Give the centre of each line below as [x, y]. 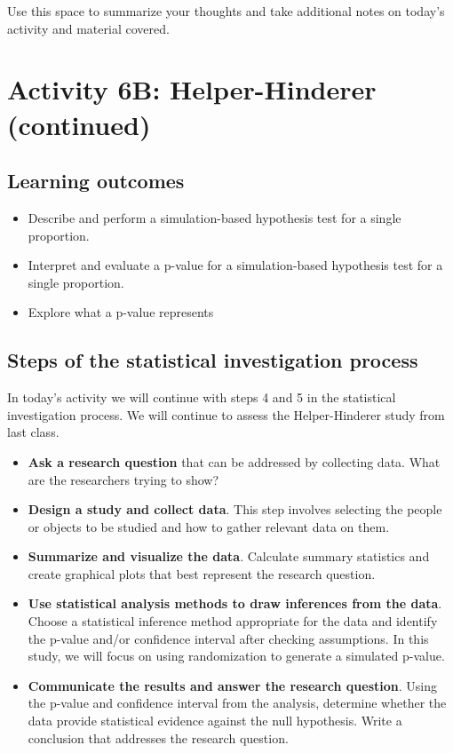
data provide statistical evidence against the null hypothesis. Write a [215, 721]
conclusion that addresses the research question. [158, 737]
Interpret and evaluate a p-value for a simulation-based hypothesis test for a [235, 265]
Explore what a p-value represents [121, 312]
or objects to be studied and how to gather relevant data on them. [209, 526]
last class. [33, 432]
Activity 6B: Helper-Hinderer [192, 89]
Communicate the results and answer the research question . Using [232, 685]
